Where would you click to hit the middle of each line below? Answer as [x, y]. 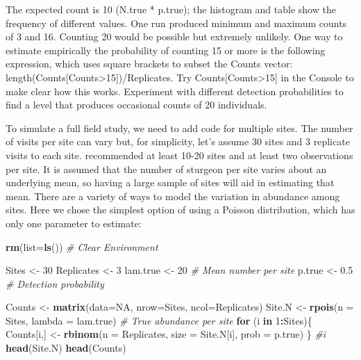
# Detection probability [55, 283]
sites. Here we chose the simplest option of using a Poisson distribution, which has [180, 210]
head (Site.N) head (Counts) [66, 348]
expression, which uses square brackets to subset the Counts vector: [149, 64]
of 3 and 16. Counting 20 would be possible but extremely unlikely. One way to [174, 36]
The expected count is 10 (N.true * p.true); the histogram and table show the [171, 9]
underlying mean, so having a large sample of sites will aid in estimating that [170, 182]
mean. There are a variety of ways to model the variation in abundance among [173, 196]
